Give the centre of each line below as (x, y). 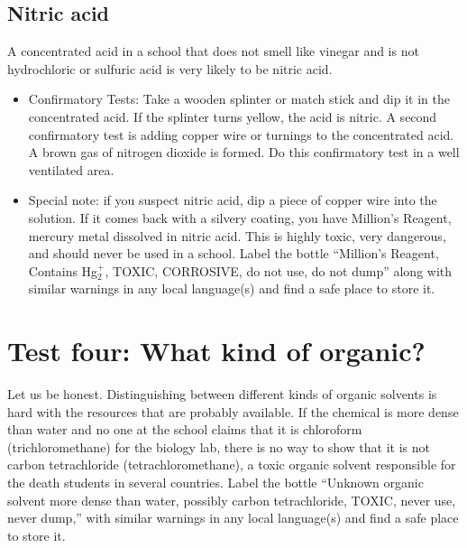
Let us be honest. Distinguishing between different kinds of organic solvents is (222, 394)
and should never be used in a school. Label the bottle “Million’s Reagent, (233, 253)
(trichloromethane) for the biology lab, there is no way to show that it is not (219, 446)
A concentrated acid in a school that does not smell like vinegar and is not (213, 51)
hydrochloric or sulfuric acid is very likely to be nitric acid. (170, 68)
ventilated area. (71, 169)
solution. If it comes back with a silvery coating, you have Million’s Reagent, (240, 217)
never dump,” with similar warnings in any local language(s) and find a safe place (233, 518)
